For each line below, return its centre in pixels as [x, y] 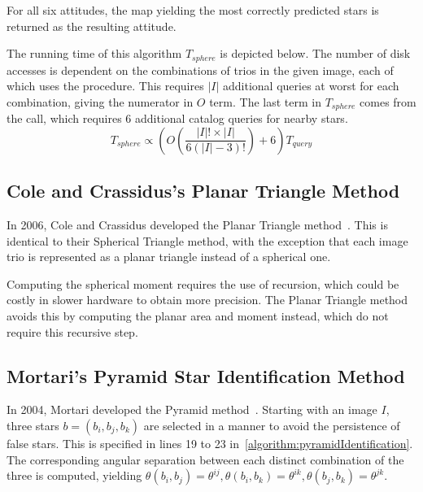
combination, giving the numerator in [100, 101]
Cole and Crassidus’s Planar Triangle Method [203, 191]
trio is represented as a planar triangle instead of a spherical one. [169, 257]
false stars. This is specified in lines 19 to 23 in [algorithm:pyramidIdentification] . [210, 444]
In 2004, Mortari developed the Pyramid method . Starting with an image [192, 409]
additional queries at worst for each [311, 86]
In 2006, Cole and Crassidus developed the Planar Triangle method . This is [197, 225]
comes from [388, 101]
